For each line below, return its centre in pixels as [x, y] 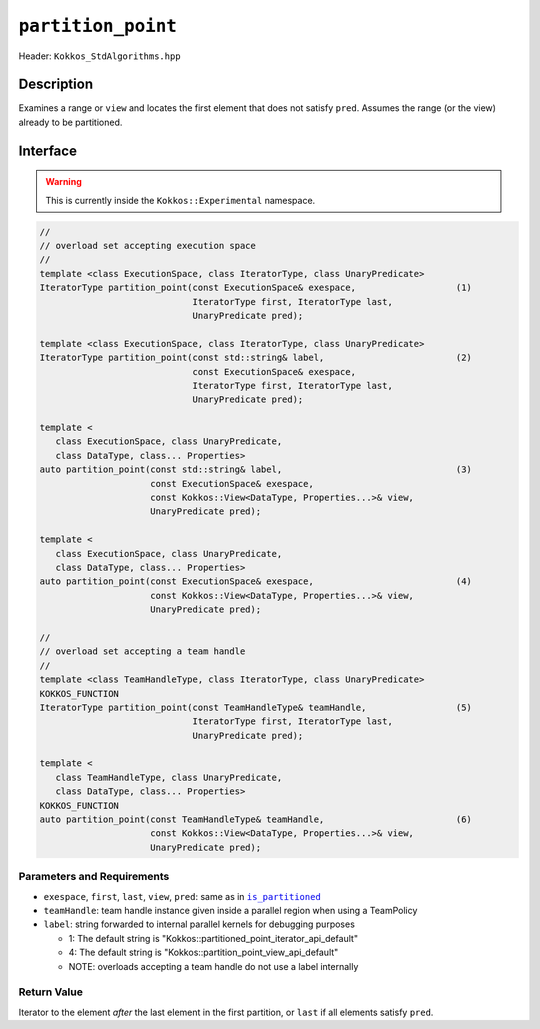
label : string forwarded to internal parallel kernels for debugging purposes [199, 924]
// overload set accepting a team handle [142, 651]
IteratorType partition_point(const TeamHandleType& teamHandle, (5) [255, 707]
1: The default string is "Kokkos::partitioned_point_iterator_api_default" [213, 938]
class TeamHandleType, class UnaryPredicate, [169, 777]
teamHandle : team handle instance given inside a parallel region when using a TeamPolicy [230, 910]
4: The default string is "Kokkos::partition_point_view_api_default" [203, 952]
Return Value [51, 992]
